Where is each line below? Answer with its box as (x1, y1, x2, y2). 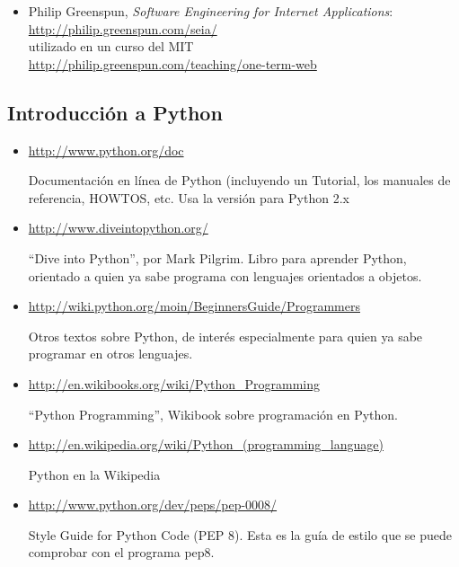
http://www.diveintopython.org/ (28, 218, 208, 237)
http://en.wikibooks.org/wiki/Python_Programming (28, 374, 321, 393)
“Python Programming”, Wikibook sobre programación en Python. (28, 404, 399, 423)
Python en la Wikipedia (28, 465, 161, 483)
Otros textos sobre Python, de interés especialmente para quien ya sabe (28, 326, 423, 345)
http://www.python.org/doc (28, 140, 184, 159)
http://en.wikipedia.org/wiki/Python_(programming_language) (28, 435, 384, 454)
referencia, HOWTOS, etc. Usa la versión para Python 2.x (28, 188, 349, 207)
